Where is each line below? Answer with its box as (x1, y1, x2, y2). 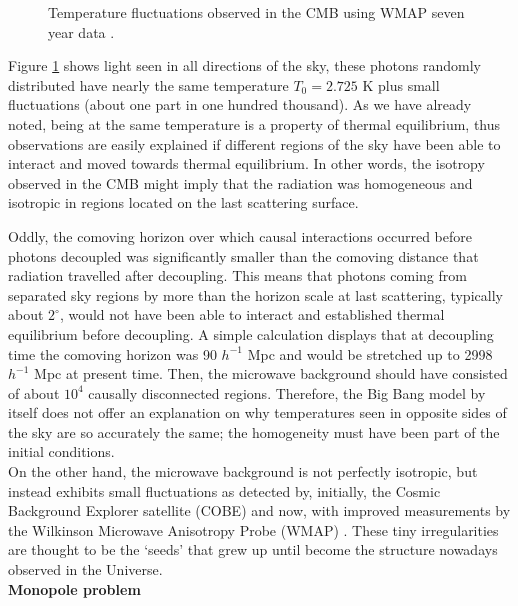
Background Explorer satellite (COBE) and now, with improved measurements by (8, 500, 511, 521)
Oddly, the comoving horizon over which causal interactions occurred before (8, 225, 472, 246)
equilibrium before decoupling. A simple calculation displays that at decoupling (8, 323, 494, 344)
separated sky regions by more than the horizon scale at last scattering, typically (8, 284, 503, 305)
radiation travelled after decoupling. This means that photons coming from (8, 265, 467, 286)
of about (8, 382, 60, 403)
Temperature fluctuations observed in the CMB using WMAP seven (48, 2, 465, 22)
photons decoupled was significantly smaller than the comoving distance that (8, 245, 479, 266)
